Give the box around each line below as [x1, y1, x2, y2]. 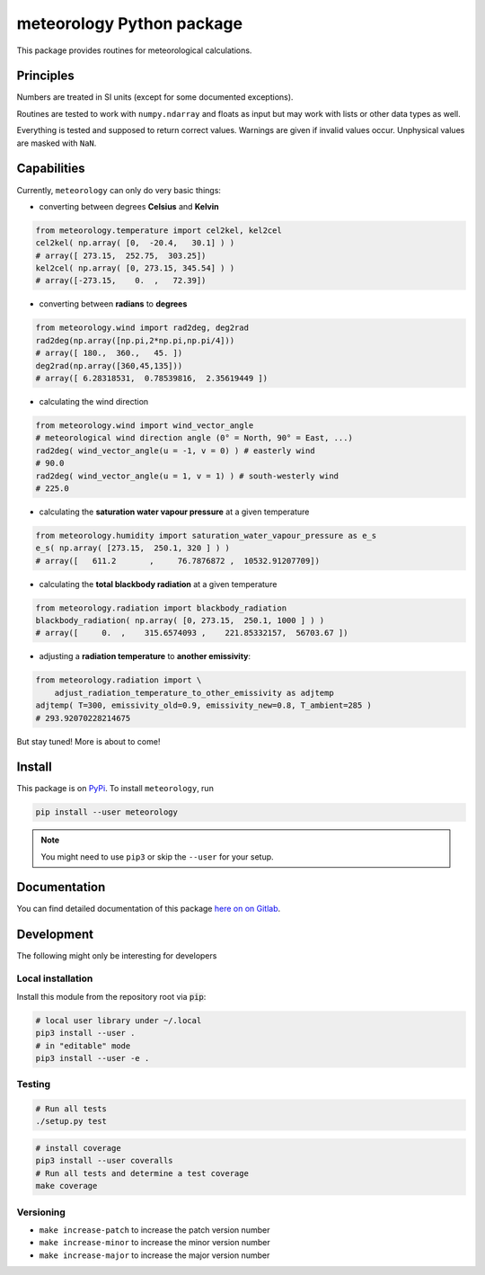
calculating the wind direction [39, 396, 149, 406]
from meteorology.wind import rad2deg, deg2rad [35, 323, 249, 333]
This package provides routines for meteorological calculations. [16, 45, 252, 56]
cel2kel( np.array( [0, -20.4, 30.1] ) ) [35, 238, 235, 248]
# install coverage [35, 1143, 121, 1154]
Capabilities [16, 161, 85, 176]
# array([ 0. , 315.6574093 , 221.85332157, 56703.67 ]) [35, 628, 348, 638]
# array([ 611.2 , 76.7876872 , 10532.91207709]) [35, 556, 321, 566]
